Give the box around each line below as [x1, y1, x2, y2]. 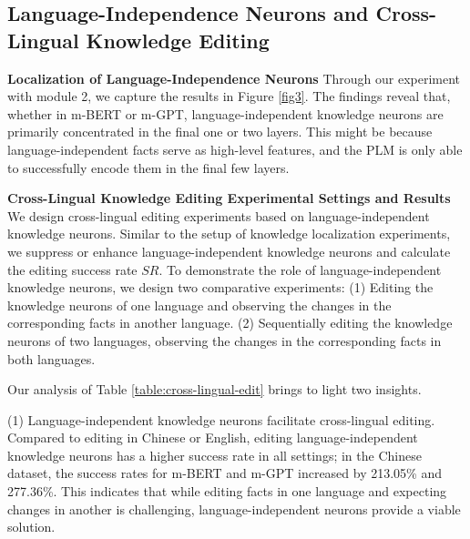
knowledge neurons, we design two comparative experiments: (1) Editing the [7, 278, 434, 297]
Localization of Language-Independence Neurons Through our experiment [7, 68, 461, 87]
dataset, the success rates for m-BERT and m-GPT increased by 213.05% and [7, 463, 443, 483]
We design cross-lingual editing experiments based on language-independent [7, 206, 430, 225]
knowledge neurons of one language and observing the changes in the [7, 295, 392, 314]
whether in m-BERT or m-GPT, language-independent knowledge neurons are [7, 104, 444, 123]
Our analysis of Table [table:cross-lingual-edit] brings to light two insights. [7, 380, 422, 399]
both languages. [7, 349, 96, 368]
